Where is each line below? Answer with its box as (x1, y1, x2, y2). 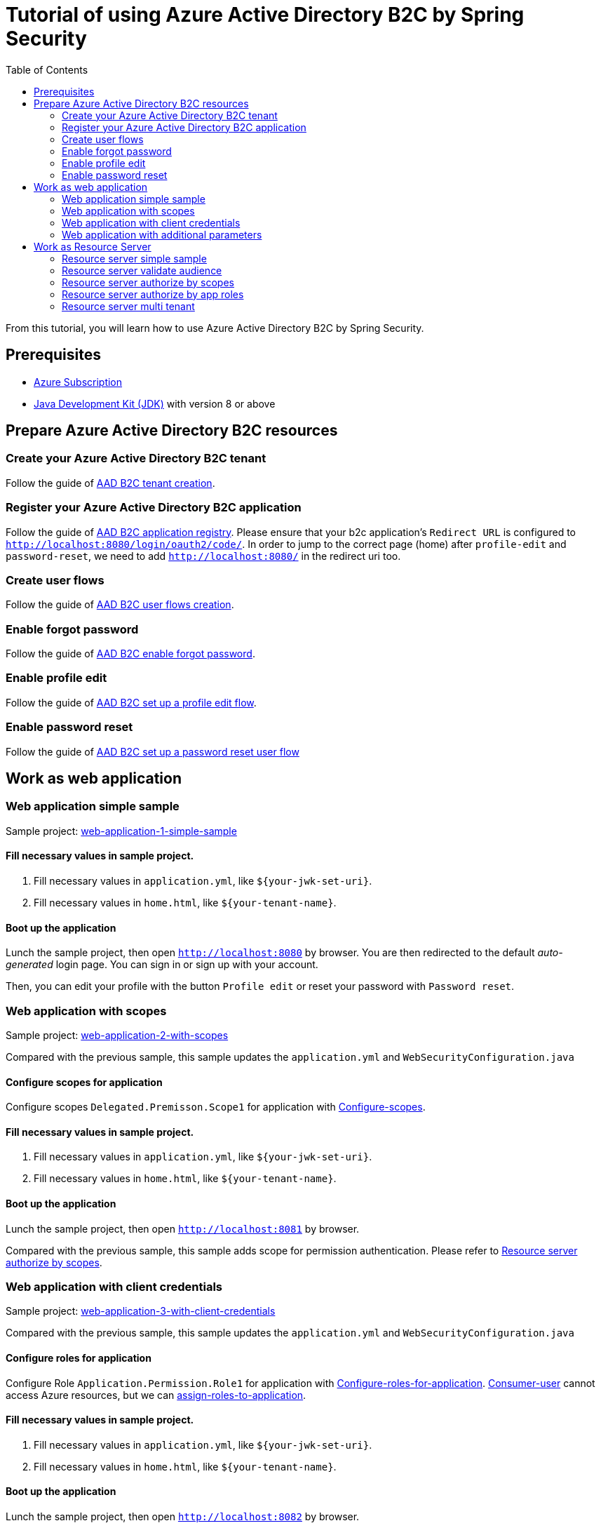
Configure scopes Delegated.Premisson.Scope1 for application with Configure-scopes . (6, 1101, 426, 1113)
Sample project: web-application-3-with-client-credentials (6, 1305, 276, 1318)
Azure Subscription (34, 375, 123, 388)
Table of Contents (6, 63, 88, 76)
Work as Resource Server (34, 240, 151, 253)
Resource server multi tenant (62, 300, 195, 312)
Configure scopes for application (6, 1075, 163, 1088)
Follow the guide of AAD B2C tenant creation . (6, 476, 215, 489)
